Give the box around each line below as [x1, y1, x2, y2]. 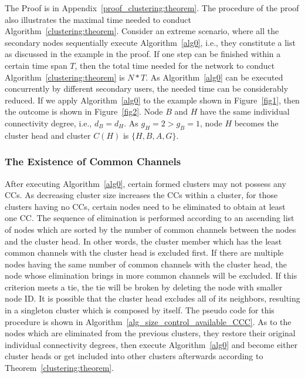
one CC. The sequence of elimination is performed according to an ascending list [5, 212, 294, 224]
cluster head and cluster [5, 129, 91, 141]
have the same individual [200, 105, 290, 118]
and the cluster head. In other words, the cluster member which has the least [5, 235, 282, 247]
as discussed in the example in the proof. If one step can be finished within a [5, 48, 281, 60]
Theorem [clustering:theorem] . [5, 362, 114, 374]
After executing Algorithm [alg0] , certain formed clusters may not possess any [5, 177, 286, 189]
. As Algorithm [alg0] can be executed [145, 71, 283, 83]
